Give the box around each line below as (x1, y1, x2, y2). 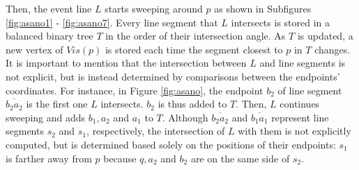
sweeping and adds (6, 110, 86, 124)
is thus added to (158, 96, 227, 111)
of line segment (277, 83, 342, 97)
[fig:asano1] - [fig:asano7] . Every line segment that (6, 15, 218, 29)
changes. (314, 42, 351, 56)
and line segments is (259, 56, 346, 70)
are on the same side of (190, 151, 290, 165)
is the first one (26, 96, 88, 111)
